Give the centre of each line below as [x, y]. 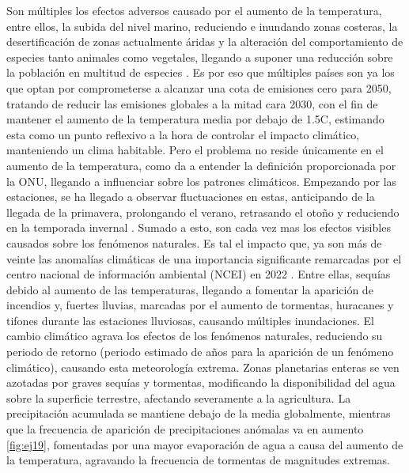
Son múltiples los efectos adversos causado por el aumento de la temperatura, [194, 10]
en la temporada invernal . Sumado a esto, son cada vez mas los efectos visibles [199, 227]
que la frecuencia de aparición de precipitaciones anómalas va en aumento [185, 429]
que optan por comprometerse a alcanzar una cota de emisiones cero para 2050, [199, 87]
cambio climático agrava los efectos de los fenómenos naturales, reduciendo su [195, 336]
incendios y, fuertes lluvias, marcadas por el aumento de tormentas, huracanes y [200, 305]
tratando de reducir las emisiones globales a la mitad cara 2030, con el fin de [192, 103]
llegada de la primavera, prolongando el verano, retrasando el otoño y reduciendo [203, 212]
